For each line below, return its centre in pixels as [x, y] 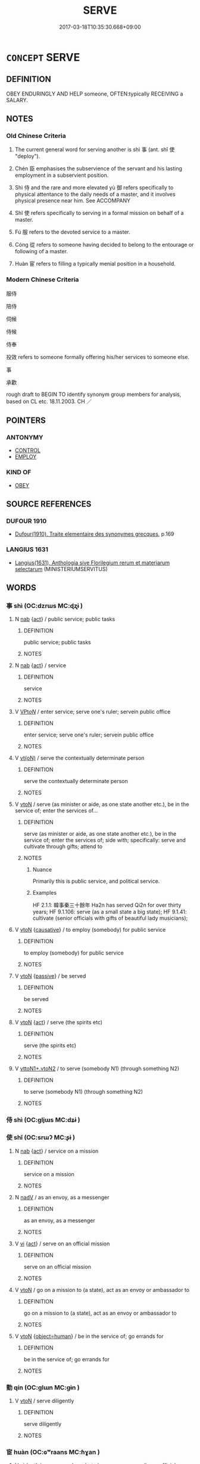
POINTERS [26, 421]
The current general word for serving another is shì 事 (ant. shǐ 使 [95, 149]
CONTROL [27, 450]
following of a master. [41, 251]
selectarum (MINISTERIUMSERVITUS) [61, 569]
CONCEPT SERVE [43, 57]
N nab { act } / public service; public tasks [65, 619]
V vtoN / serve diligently [44, 1401]
